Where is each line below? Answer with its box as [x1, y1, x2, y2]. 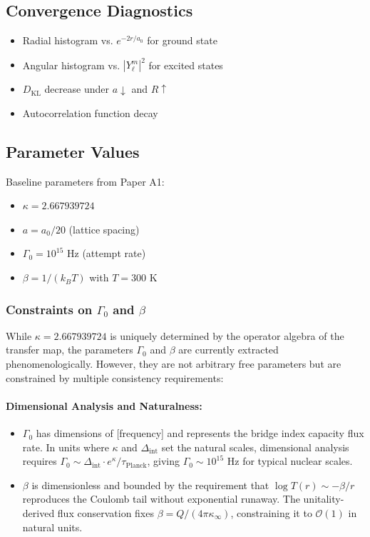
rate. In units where [22, 439, 109, 454]
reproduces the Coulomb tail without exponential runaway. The [22, 491, 300, 506]
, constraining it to [230, 506, 312, 521]
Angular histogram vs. [22, 57, 120, 72]
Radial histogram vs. [22, 33, 113, 48]
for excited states [148, 57, 223, 72]
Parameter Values [6, 140, 140, 162]
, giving [147, 453, 180, 468]
